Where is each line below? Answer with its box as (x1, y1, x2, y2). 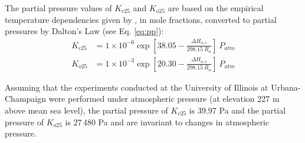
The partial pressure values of (5, 2, 112, 14)
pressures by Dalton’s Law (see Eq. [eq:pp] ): (5, 25, 164, 37)
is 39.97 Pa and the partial (189, 104, 286, 117)
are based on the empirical (168, 2, 264, 14)
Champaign (5, 92, 47, 105)
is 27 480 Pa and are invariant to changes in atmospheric (65, 115, 269, 128)
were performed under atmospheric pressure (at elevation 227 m (48, 92, 280, 105)
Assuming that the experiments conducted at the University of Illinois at (5, 81, 268, 93)
